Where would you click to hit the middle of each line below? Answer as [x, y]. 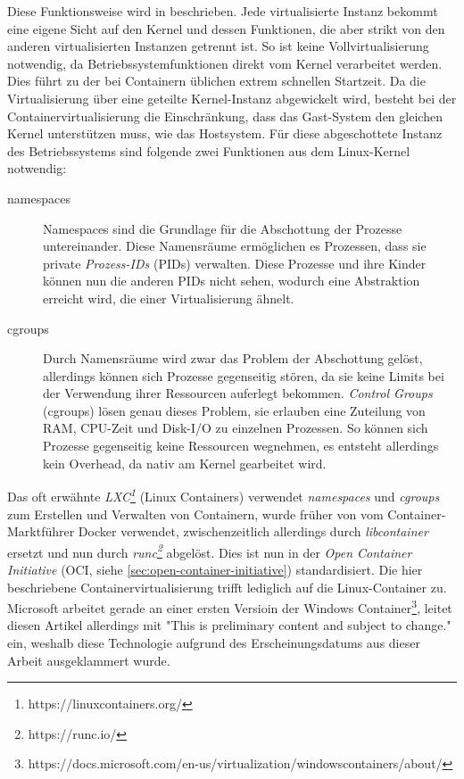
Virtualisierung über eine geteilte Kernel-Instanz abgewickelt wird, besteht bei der [232, 98]
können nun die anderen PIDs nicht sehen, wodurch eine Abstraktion [232, 281]
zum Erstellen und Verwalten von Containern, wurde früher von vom [195, 514]
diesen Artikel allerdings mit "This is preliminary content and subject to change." [229, 625]
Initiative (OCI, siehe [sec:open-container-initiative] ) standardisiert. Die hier [215, 569]
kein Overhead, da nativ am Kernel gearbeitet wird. [185, 463]
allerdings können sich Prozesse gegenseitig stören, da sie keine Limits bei [244, 375]
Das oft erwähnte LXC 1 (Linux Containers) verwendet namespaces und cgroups [224, 495]
